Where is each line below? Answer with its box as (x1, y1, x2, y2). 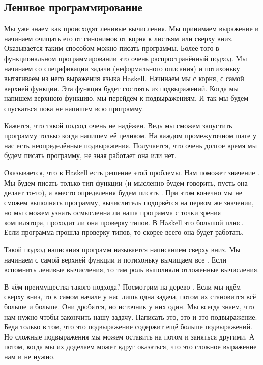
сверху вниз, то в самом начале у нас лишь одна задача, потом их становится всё (4, 291, 256, 302)
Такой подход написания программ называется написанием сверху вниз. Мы (4, 244, 241, 255)
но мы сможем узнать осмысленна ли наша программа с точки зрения (4, 207, 221, 218)
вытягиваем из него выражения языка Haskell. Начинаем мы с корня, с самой (4, 73, 244, 84)
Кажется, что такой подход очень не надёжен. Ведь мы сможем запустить (4, 120, 232, 131)
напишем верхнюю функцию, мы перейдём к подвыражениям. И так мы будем (4, 93, 249, 103)
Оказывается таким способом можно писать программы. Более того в (4, 43, 219, 54)
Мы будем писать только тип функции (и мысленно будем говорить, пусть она (4, 177, 248, 188)
